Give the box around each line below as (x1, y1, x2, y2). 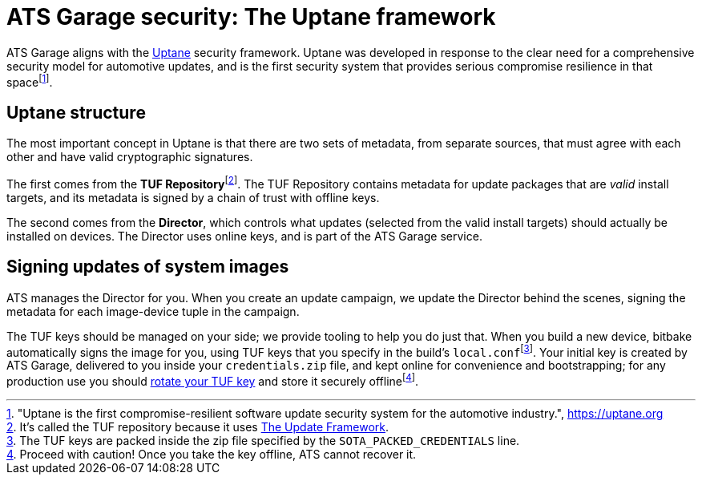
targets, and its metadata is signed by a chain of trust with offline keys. (6, 190, 380, 204)
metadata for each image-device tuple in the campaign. (6, 304, 300, 318)
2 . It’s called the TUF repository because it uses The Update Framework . (6, 420, 389, 435)
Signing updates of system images (6, 257, 289, 277)
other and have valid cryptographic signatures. (6, 150, 253, 164)
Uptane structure (6, 102, 146, 123)
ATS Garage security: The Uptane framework (6, 3, 496, 30)
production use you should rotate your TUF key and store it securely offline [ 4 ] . (6, 372, 419, 389)
